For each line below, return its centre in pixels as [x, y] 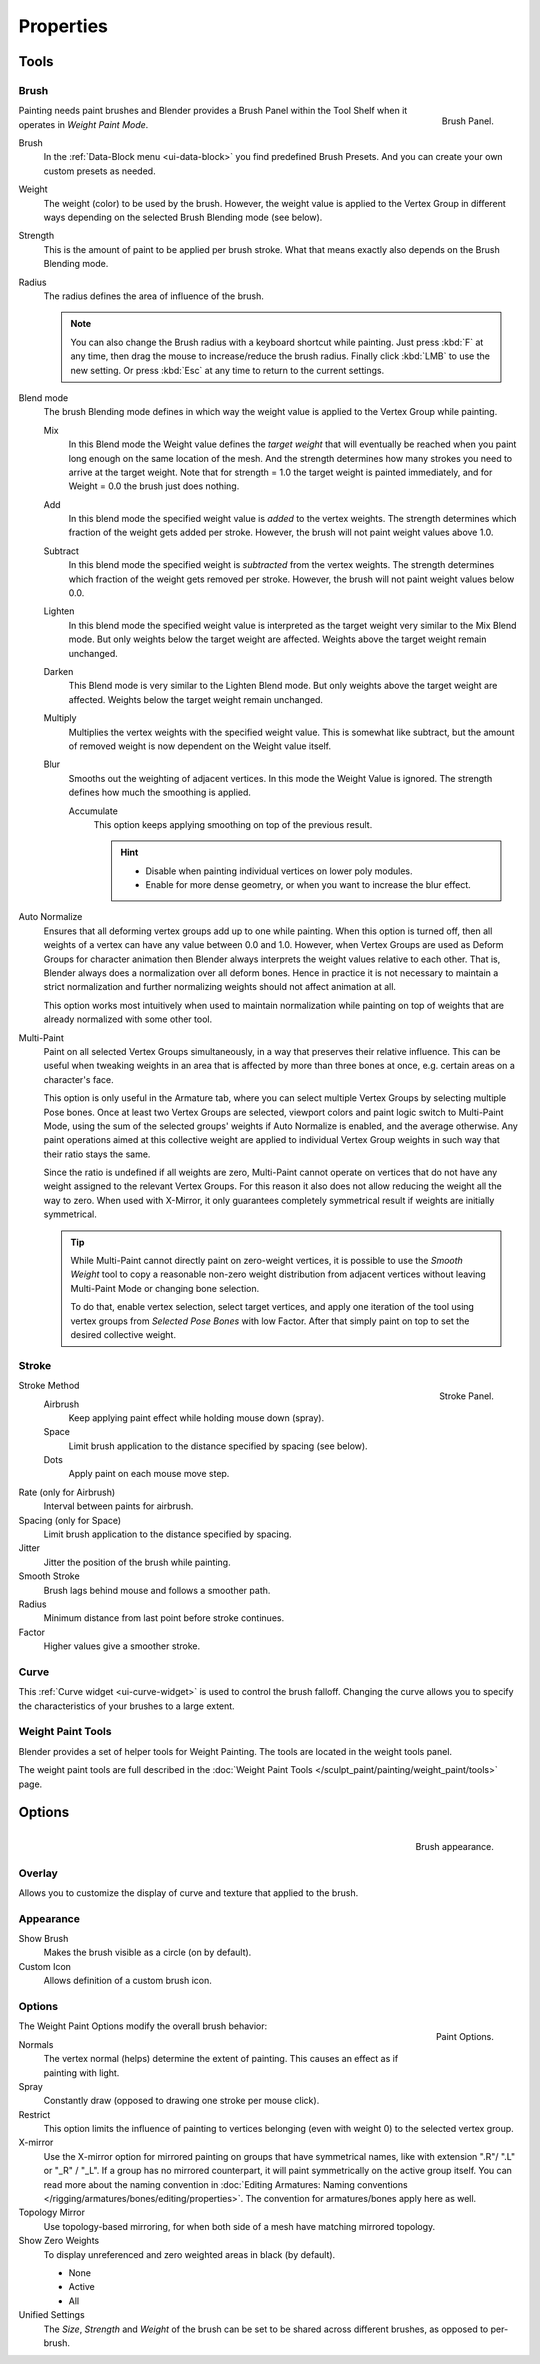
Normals [36, 2044]
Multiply [60, 718]
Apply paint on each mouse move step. [149, 1474]
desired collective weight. [123, 1334]
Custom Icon [45, 1966]
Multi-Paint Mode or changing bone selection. [165, 1288]
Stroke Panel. [466, 1396]
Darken [58, 671]
